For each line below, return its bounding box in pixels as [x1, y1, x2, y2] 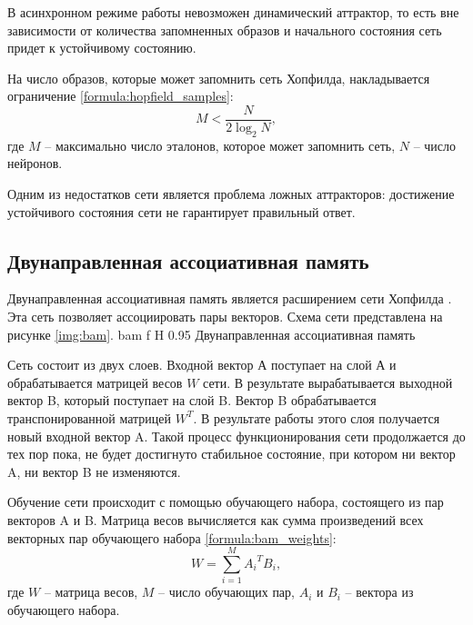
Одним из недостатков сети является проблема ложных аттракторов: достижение [7, 184, 455, 203]
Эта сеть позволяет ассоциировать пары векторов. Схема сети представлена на [7, 307, 443, 325]
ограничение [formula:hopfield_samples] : [7, 86, 234, 105]
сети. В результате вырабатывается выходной [203, 372, 453, 392]
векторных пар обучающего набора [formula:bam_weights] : [7, 528, 337, 547]
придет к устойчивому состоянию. [7, 38, 196, 57]
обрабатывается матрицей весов [7, 372, 183, 392]
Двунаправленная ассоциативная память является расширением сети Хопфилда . [7, 289, 452, 308]
